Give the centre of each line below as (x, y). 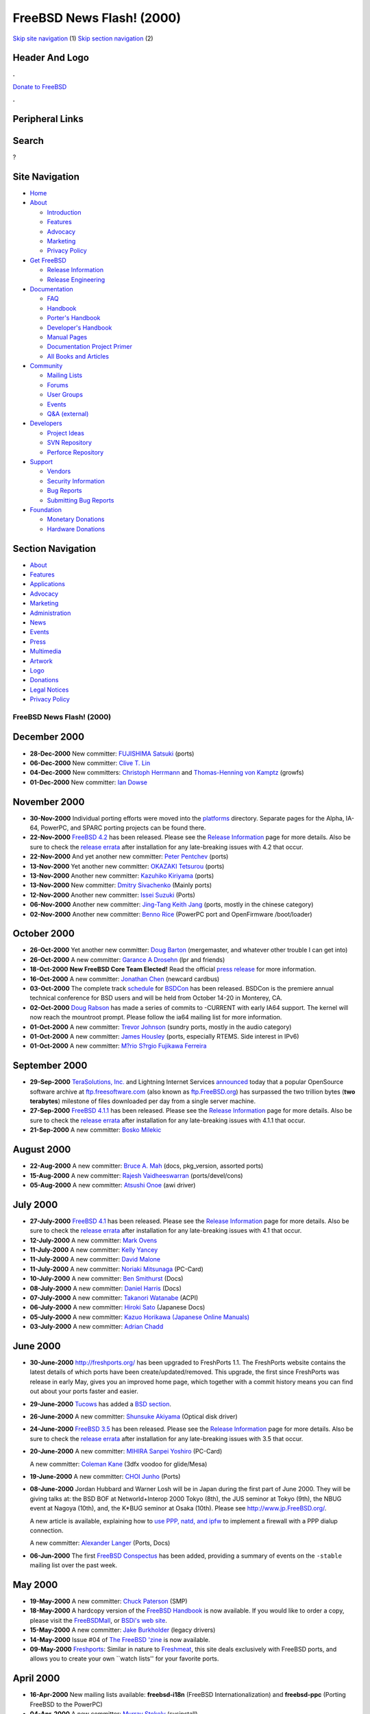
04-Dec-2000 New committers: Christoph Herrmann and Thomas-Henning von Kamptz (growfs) (167, 773)
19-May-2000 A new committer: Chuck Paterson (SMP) (109, 1601)
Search (28, 141)
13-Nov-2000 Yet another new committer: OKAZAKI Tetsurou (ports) (127, 866)
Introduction (64, 212)
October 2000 (44, 933)
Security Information (76, 481)
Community (46, 366)
